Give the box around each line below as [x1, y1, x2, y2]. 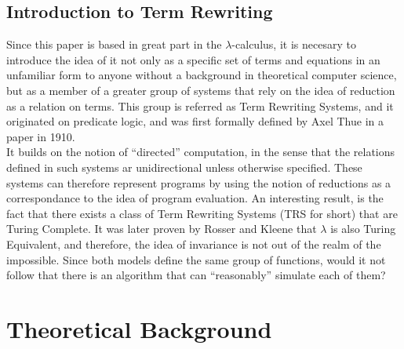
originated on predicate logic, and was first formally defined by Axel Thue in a [6, 113, 384, 129]
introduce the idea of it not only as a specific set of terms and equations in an [6, 51, 380, 67]
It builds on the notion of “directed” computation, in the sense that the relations [6, 144, 395, 160]
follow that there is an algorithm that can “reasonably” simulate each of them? [6, 267, 386, 283]
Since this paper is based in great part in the [6, 36, 222, 53]
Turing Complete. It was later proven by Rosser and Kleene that [6, 220, 317, 237]
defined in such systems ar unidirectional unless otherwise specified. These [6, 158, 362, 175]
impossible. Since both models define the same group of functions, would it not [6, 251, 386, 267]
